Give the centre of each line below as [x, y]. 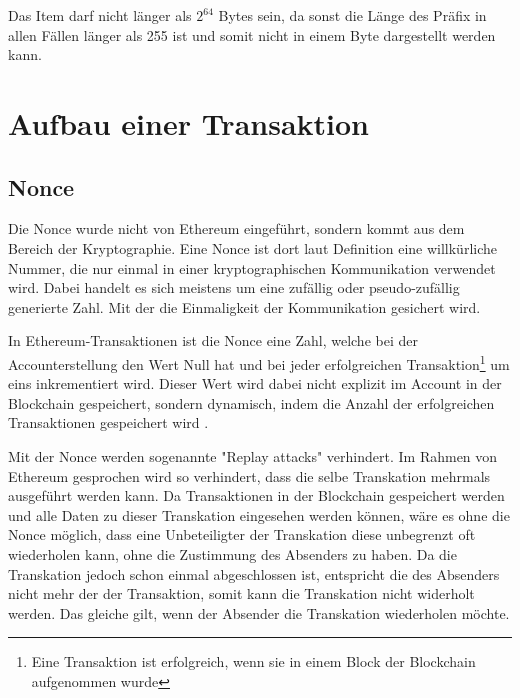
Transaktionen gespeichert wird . [108, 422]
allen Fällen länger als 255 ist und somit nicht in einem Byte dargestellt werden [252, 34]
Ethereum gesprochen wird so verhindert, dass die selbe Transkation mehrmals [249, 475]
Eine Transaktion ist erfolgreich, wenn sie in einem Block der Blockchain [253, 661]
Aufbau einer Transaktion [188, 122]
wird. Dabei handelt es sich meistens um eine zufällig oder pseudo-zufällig [234, 287]
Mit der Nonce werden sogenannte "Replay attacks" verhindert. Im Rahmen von [253, 455]
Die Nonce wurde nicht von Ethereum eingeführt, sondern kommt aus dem [236, 228]
